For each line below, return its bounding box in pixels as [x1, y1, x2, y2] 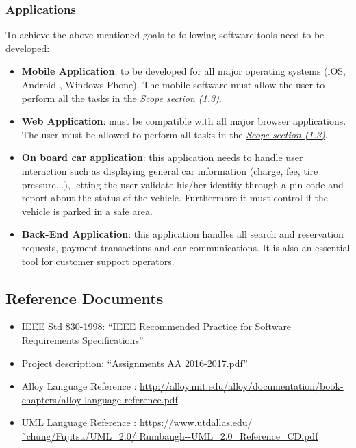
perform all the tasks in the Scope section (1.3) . [21, 90, 222, 105]
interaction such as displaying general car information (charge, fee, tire [21, 163, 318, 177]
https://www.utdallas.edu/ [139, 415, 253, 430]
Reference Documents [5, 287, 164, 308]
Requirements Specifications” [21, 332, 144, 347]
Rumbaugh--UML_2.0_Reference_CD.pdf [139, 428, 318, 443]
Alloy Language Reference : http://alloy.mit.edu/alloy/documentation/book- [21, 379, 344, 393]
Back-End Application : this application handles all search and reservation [21, 227, 344, 241]
